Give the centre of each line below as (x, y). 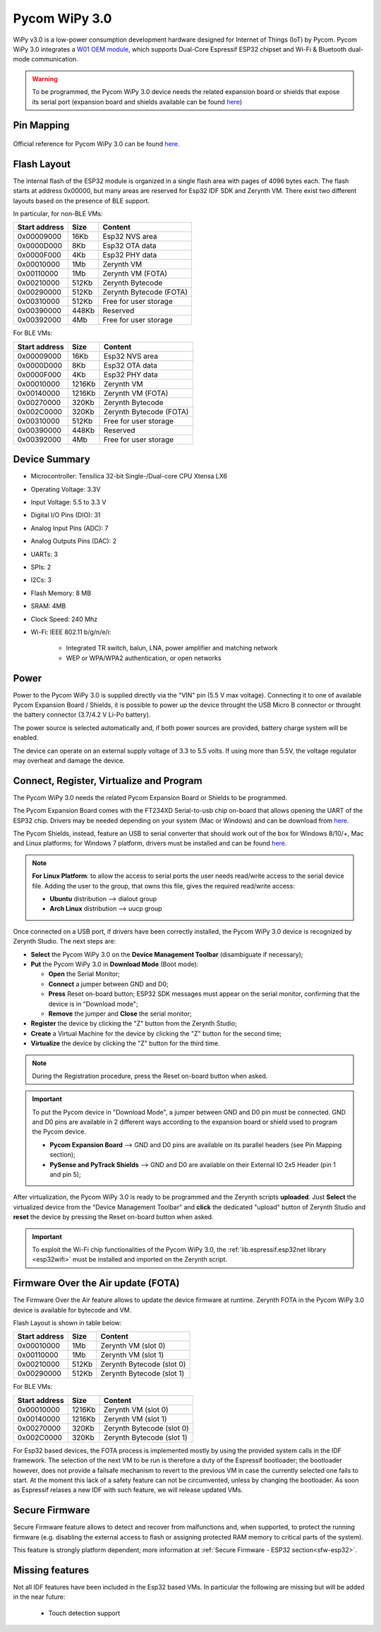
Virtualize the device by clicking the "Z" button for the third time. (125, 1043)
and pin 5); (65, 1175)
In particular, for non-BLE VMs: (58, 213)
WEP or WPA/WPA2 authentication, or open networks (144, 658)
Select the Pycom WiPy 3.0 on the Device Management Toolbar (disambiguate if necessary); (167, 954)
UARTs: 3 (44, 554)
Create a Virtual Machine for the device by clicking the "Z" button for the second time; (156, 1033)
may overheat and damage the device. (69, 761)
